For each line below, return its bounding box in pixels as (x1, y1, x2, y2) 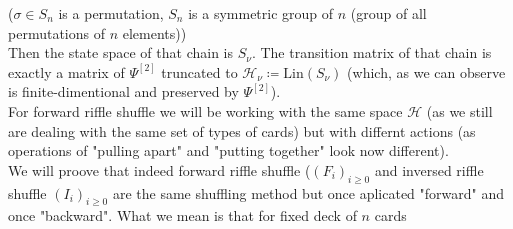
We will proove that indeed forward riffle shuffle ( (8, 159, 311, 180)
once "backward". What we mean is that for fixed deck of (8, 205, 357, 226)
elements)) (122, 22, 187, 43)
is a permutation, (58, 3, 164, 23)
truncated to (161, 61, 238, 82)
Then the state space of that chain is (8, 42, 233, 63)
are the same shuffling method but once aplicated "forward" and (112, 182, 505, 203)
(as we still (426, 100, 493, 121)
